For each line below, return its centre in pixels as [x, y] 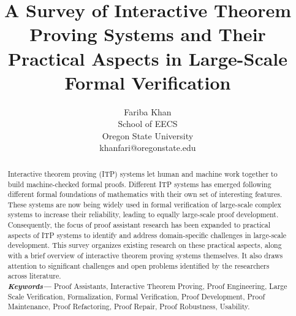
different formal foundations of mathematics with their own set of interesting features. [145, 194]
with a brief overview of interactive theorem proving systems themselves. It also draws [145, 256]
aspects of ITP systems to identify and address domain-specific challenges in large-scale [147, 235]
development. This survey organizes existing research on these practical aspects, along [145, 245]
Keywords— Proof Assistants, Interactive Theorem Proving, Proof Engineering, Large [147, 286]
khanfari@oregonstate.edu [148, 148]
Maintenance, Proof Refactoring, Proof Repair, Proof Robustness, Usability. [129, 306]
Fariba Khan [148, 111]
